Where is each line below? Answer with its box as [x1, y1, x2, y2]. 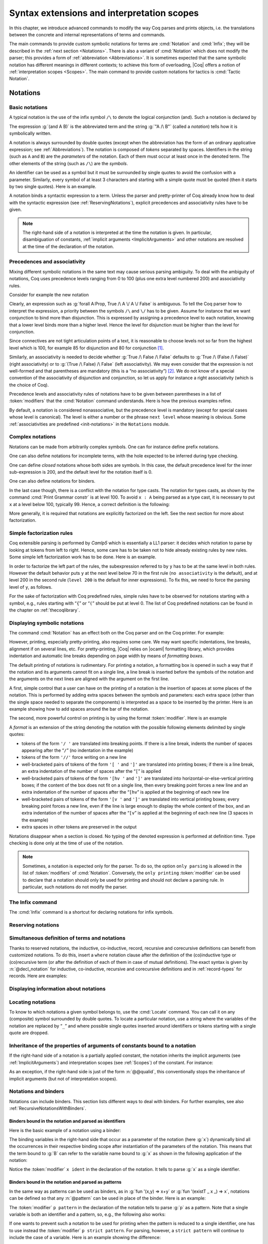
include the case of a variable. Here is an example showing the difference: [9, 1235, 161, 1241]
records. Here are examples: [9, 973, 67, 979]
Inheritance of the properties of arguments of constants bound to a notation [9, 1042, 196, 1049]
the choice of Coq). [9, 382, 49, 388]
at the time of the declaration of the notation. [22, 243, 114, 249]
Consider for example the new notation [9, 292, 89, 298]
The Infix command [9, 899, 57, 906]
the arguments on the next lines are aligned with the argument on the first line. [9, 676, 170, 682]
